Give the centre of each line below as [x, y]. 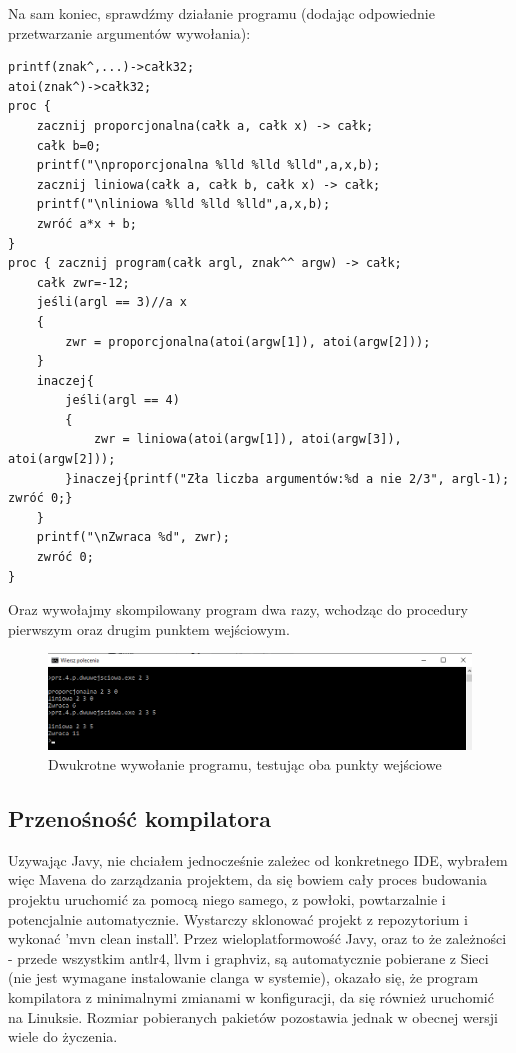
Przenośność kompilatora [140, 818]
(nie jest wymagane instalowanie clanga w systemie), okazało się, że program [243, 977]
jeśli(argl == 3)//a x [111, 302]
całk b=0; [69, 145]
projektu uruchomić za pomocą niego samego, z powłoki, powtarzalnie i [227, 899]
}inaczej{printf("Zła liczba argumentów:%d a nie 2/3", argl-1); [287, 478]
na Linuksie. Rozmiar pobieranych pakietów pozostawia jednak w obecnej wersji [253, 1016]
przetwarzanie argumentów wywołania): [129, 32]
